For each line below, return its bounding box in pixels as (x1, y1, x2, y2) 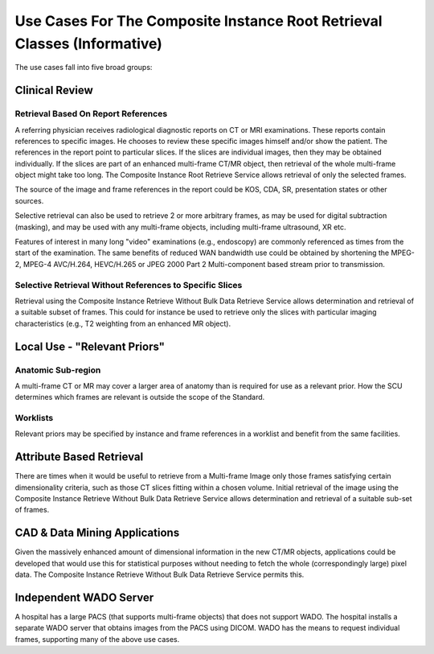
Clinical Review (14, 84, 94, 97)
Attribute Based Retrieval (14, 450, 144, 464)
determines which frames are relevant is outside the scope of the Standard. (14, 393, 265, 402)
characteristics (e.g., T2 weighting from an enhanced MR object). (14, 319, 231, 328)
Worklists (14, 413, 54, 424)
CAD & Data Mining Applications (14, 526, 180, 540)
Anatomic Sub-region (14, 364, 101, 376)
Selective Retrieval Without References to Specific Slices (14, 279, 243, 290)
